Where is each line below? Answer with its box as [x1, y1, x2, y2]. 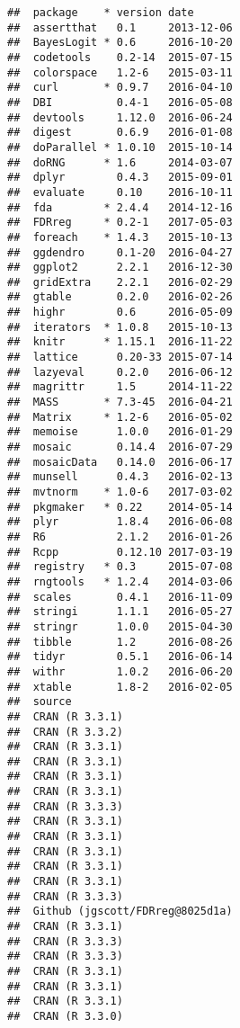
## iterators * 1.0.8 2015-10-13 [7, 320, 233, 334]
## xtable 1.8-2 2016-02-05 [7, 680, 233, 693]
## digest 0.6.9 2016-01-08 [7, 126, 233, 139]
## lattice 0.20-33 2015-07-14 [7, 351, 233, 364]
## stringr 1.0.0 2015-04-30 [7, 620, 233, 633]
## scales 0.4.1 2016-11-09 [7, 590, 233, 603]
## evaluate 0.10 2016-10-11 [7, 185, 233, 199]
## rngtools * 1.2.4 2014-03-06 [7, 575, 233, 588]
